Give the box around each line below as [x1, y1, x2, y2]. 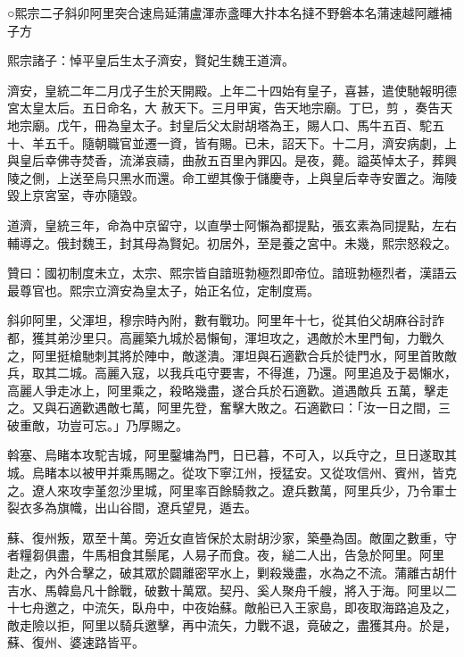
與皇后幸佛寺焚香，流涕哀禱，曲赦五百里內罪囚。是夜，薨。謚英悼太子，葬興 [7, 151, 457, 170]
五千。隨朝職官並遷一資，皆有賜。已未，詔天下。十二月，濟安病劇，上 [44, 133, 457, 152]
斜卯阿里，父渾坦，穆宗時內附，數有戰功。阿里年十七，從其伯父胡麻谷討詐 [7, 311, 444, 329]
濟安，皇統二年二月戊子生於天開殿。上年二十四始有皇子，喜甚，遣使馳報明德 [7, 80, 457, 99]
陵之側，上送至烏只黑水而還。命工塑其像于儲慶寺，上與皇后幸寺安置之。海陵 [7, 168, 457, 187]
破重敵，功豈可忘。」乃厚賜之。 [7, 415, 188, 434]
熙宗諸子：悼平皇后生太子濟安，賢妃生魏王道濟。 [7, 51, 294, 70]
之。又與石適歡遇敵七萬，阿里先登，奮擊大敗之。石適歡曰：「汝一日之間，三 [7, 398, 451, 417]
